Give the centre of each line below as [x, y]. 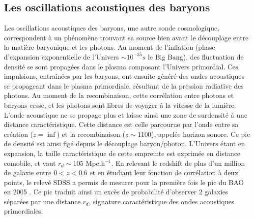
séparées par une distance [42, 201]
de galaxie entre [28, 172]
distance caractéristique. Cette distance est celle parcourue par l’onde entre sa [121, 124]
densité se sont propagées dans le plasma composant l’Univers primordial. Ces [121, 66]
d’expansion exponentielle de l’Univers [61, 56]
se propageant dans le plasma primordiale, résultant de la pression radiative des [124, 85]
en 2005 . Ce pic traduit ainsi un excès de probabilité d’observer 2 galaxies [116, 192]
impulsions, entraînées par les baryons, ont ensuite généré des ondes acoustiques [124, 76]
